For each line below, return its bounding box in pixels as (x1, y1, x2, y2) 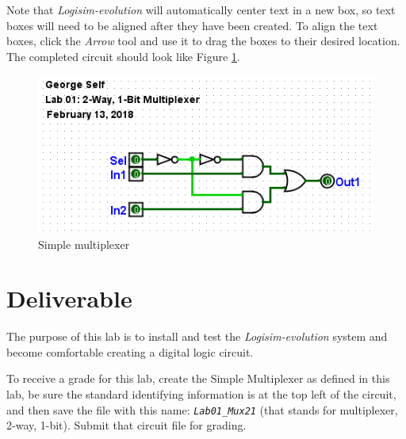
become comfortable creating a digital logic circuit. (6, 343, 254, 360)
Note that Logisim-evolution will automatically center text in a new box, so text (6, 2, 396, 17)
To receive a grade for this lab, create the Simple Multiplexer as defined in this (6, 370, 390, 387)
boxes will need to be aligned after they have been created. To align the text (6, 17, 378, 33)
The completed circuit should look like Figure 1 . (6, 48, 240, 64)
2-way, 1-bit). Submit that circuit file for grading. (6, 417, 247, 433)
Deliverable (6, 282, 132, 315)
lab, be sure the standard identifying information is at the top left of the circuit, (6, 386, 396, 403)
